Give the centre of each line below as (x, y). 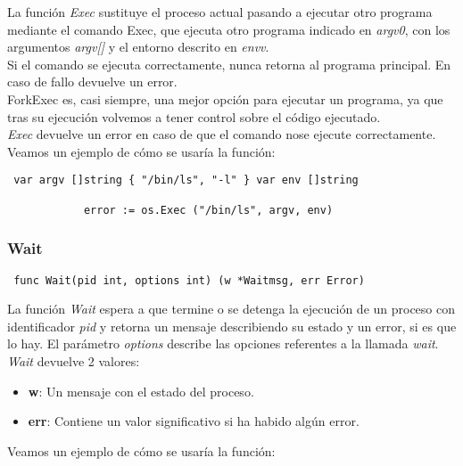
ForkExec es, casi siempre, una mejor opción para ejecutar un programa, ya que (225, 98)
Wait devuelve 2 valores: (74, 360)
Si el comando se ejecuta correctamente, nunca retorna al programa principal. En (229, 64)
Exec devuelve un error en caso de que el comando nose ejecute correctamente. (222, 134)
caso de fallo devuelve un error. (92, 82)
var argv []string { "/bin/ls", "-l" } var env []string (186, 180)
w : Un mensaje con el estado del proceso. (141, 391)
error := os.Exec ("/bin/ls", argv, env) (208, 210)
